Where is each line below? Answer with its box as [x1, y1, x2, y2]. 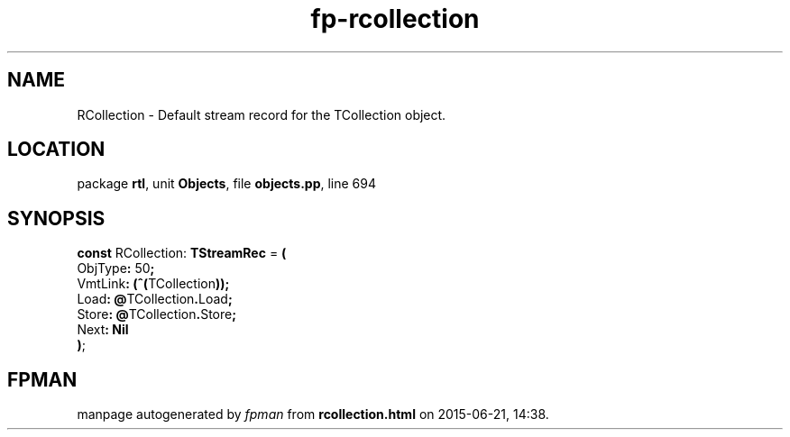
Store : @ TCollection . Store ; [77, 306, 236, 323]
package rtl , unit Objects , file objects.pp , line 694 [77, 176, 376, 192]
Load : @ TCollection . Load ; [77, 291, 233, 307]
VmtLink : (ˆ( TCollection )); [77, 276, 230, 292]
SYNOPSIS [7, 206, 106, 230]
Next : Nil [77, 322, 129, 338]
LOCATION [7, 138, 106, 161]
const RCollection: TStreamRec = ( [77, 245, 287, 261]
